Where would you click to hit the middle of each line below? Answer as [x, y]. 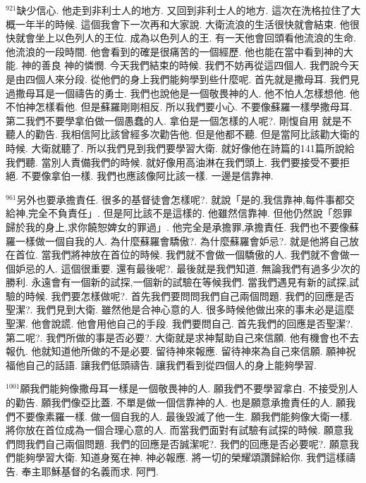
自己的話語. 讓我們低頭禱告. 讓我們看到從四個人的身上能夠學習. [171, 364]
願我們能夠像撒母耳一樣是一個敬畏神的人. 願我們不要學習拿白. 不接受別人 [189, 388]
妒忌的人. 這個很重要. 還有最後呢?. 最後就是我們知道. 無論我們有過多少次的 [188, 268]
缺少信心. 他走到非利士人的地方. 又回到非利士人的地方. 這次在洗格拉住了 [184, 10]
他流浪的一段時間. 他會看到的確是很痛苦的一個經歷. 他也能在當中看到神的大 [180, 51]
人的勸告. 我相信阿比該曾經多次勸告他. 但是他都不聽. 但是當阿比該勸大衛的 [187, 134]
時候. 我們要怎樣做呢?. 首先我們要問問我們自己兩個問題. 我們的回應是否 [190, 295]
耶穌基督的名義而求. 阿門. [100, 471]
